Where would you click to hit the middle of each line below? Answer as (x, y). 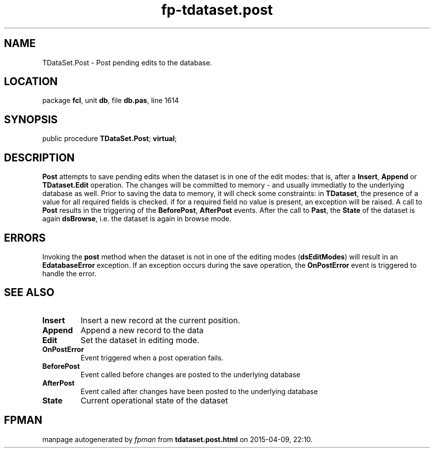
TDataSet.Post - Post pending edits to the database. (127, 62)
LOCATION (31, 82)
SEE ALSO (29, 293)
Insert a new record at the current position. (160, 320)
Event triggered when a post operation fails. (152, 357)
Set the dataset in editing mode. (140, 340)
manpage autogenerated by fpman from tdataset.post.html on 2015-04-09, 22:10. (178, 439)
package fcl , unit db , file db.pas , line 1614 (111, 100)
